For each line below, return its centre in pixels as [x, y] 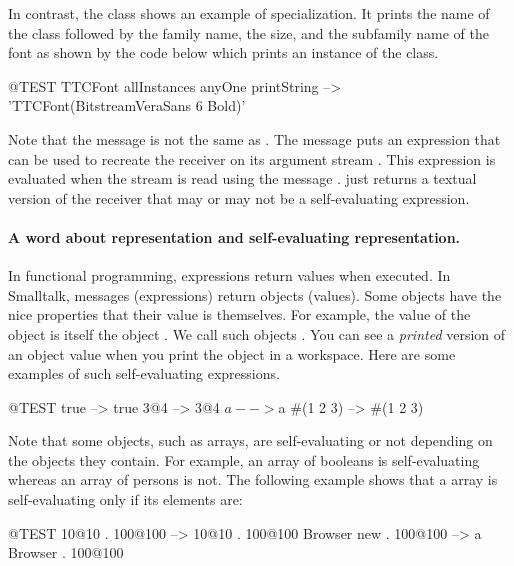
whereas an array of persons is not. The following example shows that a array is [253, 479]
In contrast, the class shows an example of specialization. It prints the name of [249, 13]
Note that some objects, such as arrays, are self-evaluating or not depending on [250, 440]
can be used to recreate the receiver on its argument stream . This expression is [252, 158]
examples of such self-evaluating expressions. [144, 373]
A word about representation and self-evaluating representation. [234, 236]
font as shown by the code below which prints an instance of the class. [223, 52]
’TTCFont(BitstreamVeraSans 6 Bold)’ [127, 105]
